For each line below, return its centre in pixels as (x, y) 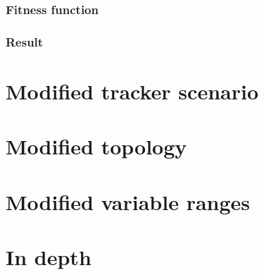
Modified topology (96, 146)
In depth (49, 257)
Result (25, 41)
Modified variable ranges (128, 201)
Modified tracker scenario (132, 91)
